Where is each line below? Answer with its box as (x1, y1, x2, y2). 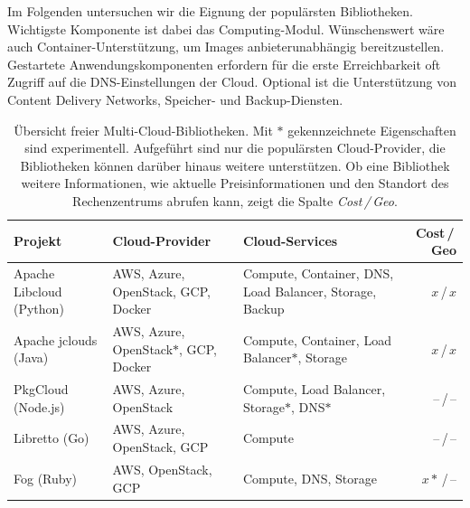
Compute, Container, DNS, (242, 263, 394, 282)
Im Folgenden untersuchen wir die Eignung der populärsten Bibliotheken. (7, 2, 413, 20)
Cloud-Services (242, 231, 338, 250)
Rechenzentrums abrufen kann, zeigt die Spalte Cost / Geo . (72, 191, 398, 210)
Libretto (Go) (14, 428, 89, 447)
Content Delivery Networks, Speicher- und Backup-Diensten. (7, 89, 343, 108)
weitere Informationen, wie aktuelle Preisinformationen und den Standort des (21, 174, 449, 193)
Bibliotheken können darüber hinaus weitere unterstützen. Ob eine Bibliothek (20, 155, 450, 174)
